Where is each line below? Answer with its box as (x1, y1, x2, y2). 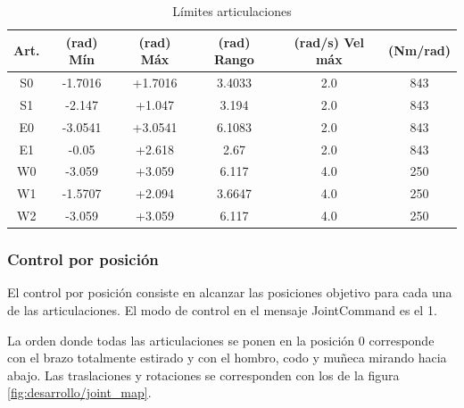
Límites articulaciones (172, 2, 292, 20)
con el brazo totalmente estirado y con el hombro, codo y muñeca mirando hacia (7, 348, 447, 367)
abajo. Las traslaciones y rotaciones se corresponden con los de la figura (7, 365, 400, 384)
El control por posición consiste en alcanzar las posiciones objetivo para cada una (7, 283, 452, 302)
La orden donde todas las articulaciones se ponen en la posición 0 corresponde (7, 330, 435, 349)
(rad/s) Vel (294, 32, 364, 51)
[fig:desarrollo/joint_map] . (7, 383, 152, 402)
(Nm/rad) (387, 41, 451, 60)
